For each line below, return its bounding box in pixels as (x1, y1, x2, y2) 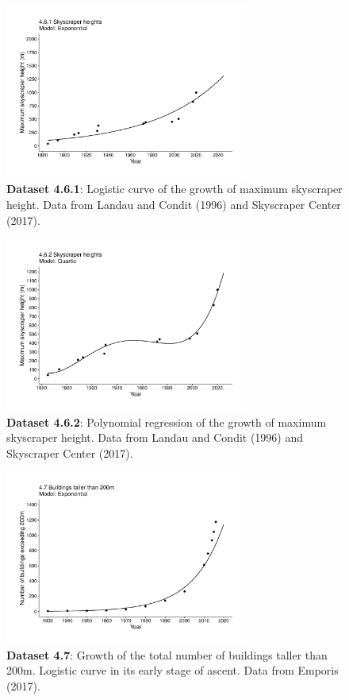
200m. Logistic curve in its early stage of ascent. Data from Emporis (6, 662, 339, 679)
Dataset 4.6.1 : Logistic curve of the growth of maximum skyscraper (6, 180, 343, 197)
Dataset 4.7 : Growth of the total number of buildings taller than (6, 646, 328, 663)
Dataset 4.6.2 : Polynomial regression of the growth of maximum (6, 413, 327, 430)
